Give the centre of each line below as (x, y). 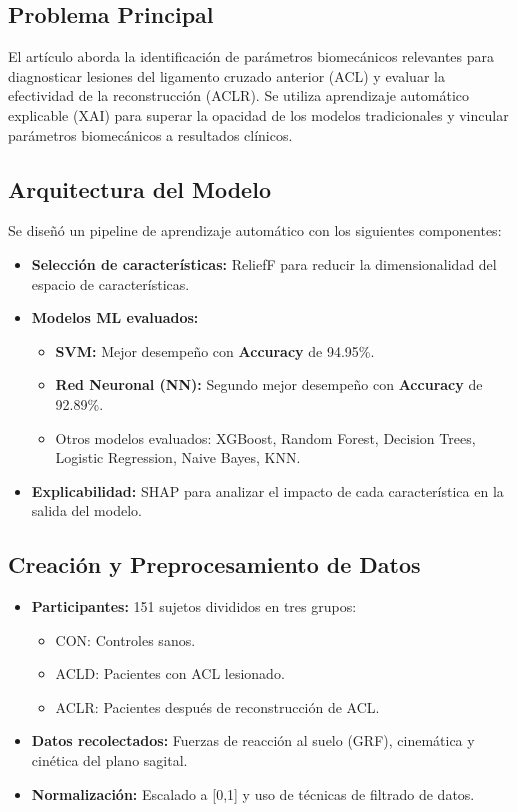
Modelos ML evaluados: (115, 317)
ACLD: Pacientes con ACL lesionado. (170, 673)
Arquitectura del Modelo (139, 188)
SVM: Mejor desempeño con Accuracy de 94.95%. (215, 350)
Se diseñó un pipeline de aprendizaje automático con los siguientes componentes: (255, 230)
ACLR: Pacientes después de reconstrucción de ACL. (217, 706)
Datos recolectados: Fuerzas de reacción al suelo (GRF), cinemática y (253, 740)
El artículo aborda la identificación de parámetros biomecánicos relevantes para (251, 56)
